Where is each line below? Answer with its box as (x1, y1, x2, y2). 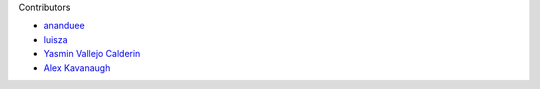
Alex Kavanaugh (43, 61, 111, 74)
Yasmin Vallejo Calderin (43, 48, 141, 60)
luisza (43, 33, 69, 45)
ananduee (43, 20, 85, 32)
